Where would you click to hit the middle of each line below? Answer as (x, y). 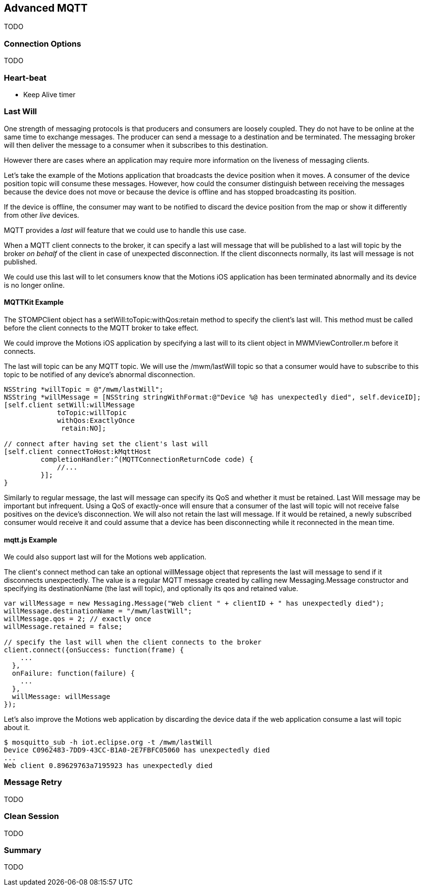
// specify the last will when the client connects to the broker (133, 642)
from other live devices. (42, 215)
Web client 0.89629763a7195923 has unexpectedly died (108, 766)
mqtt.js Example (31, 540)
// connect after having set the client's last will (106, 444)
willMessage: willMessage (61, 697)
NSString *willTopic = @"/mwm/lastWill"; (84, 389)
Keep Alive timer (49, 94)
